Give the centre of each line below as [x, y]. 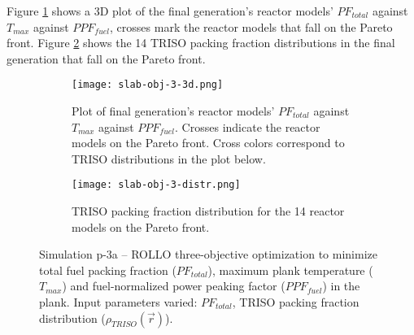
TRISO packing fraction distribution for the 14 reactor [208, 211]
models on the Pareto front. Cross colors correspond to [208, 143]
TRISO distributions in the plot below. [169, 158]
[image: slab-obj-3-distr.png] [156, 185]
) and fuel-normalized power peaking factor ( [174, 286]
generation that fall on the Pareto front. [106, 58]
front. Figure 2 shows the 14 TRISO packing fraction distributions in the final [201, 43]
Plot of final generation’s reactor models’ [173, 111]
